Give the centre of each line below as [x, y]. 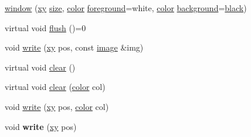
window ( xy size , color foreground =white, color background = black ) [126, 8]
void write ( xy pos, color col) [57, 106]
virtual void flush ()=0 [45, 27]
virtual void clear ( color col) [55, 87]
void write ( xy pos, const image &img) [74, 47]
